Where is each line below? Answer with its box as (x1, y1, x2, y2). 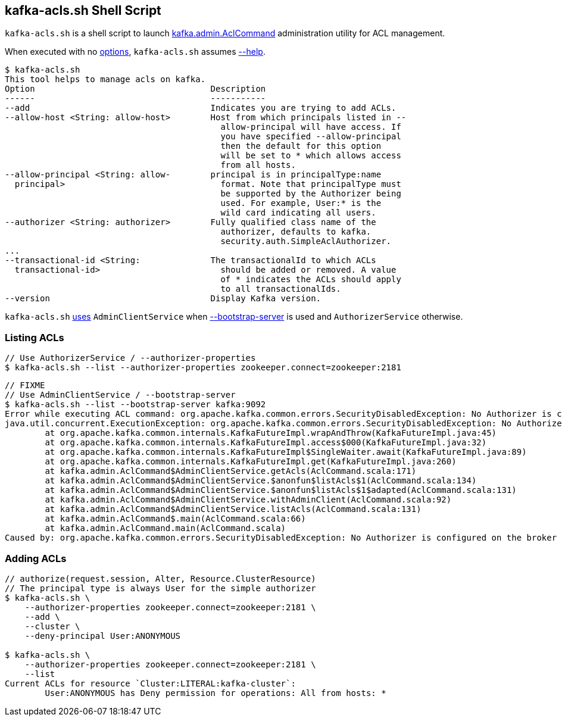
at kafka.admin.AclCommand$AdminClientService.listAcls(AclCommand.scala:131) (45, 504, 421, 514)
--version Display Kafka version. (5, 294, 321, 304)
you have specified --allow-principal (220, 132, 401, 142)
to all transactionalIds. (220, 284, 341, 294)
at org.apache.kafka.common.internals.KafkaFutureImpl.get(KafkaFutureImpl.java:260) (45, 457, 457, 467)
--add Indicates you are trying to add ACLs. (5, 103, 396, 113)
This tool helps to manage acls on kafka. (5, 74, 206, 85)
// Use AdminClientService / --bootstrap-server (5, 390, 236, 400)
